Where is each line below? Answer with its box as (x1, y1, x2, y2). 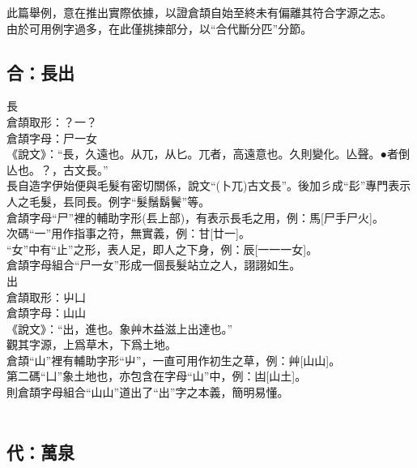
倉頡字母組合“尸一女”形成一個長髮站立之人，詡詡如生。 (6, 256, 301, 273)
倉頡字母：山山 (6, 304, 86, 321)
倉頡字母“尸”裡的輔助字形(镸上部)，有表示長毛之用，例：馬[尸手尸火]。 (6, 208, 384, 225)
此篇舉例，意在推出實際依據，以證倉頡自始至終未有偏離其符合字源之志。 (6, 4, 392, 20)
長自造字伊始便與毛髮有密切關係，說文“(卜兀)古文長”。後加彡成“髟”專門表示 (6, 177, 411, 194)
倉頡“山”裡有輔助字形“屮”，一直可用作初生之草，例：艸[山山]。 (6, 351, 341, 368)
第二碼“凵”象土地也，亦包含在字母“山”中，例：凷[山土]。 (6, 367, 307, 384)
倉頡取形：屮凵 (6, 288, 86, 305)
